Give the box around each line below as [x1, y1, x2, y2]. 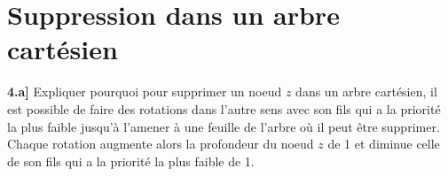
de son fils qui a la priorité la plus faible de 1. [7, 151, 255, 170]
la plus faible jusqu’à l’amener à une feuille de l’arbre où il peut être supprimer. [7, 117, 440, 135]
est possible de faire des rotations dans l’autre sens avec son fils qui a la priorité [7, 99, 441, 118]
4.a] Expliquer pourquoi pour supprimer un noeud [7, 82, 282, 101]
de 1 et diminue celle [327, 134, 440, 153]
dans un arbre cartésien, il [295, 82, 437, 101]
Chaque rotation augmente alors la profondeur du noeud [7, 134, 314, 153]
